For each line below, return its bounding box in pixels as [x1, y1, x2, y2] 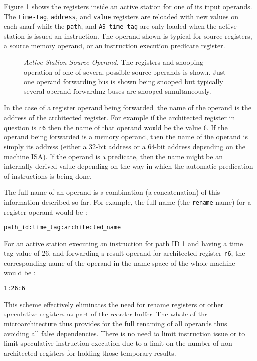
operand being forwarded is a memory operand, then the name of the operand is [4, 132, 248, 142]
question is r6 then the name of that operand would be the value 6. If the [4, 122, 228, 132]
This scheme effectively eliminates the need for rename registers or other [4, 299, 224, 309]
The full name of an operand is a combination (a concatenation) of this [4, 187, 220, 197]
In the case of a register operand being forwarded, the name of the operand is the [4, 102, 252, 113]
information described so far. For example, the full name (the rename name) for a [4, 196, 251, 207]
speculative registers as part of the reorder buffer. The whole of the [4, 309, 208, 319]
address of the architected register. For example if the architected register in [4, 112, 235, 123]
